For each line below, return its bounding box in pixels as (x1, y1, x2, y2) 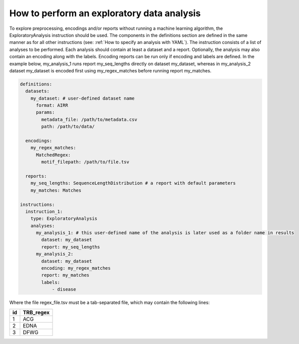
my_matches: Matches (30, 187, 82, 193)
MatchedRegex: (36, 152, 71, 158)
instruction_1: (25, 208, 63, 214)
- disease (52, 286, 76, 292)
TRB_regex (23, 309, 50, 316)
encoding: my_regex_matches (41, 266, 111, 271)
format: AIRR (36, 103, 68, 108)
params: (36, 109, 55, 115)
